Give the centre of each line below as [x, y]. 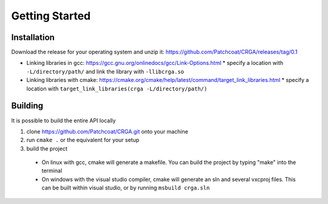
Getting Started [51, 16]
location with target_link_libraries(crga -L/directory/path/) [117, 89]
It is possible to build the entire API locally [63, 120]
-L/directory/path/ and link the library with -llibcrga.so [105, 71]
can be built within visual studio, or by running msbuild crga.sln [126, 188]
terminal [52, 171]
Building [27, 106]
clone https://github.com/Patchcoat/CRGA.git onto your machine [107, 131]
